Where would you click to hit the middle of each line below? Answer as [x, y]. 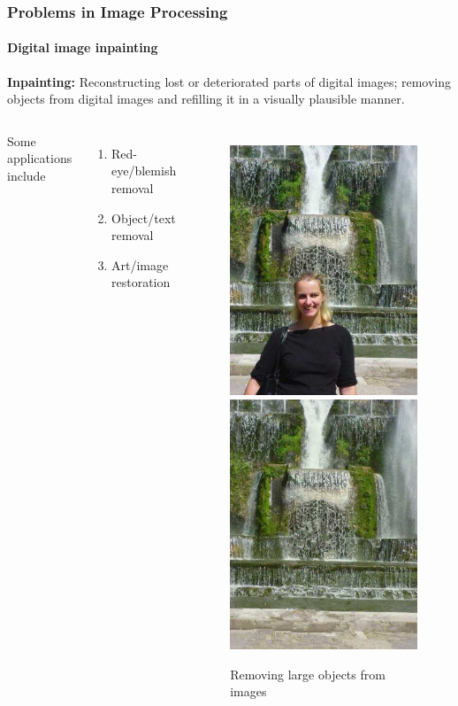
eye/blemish [144, 171]
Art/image [140, 264]
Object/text [144, 217]
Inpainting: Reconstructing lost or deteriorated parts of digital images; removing [229, 81]
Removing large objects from [308, 674]
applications [40, 158]
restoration [141, 282]
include [27, 176]
